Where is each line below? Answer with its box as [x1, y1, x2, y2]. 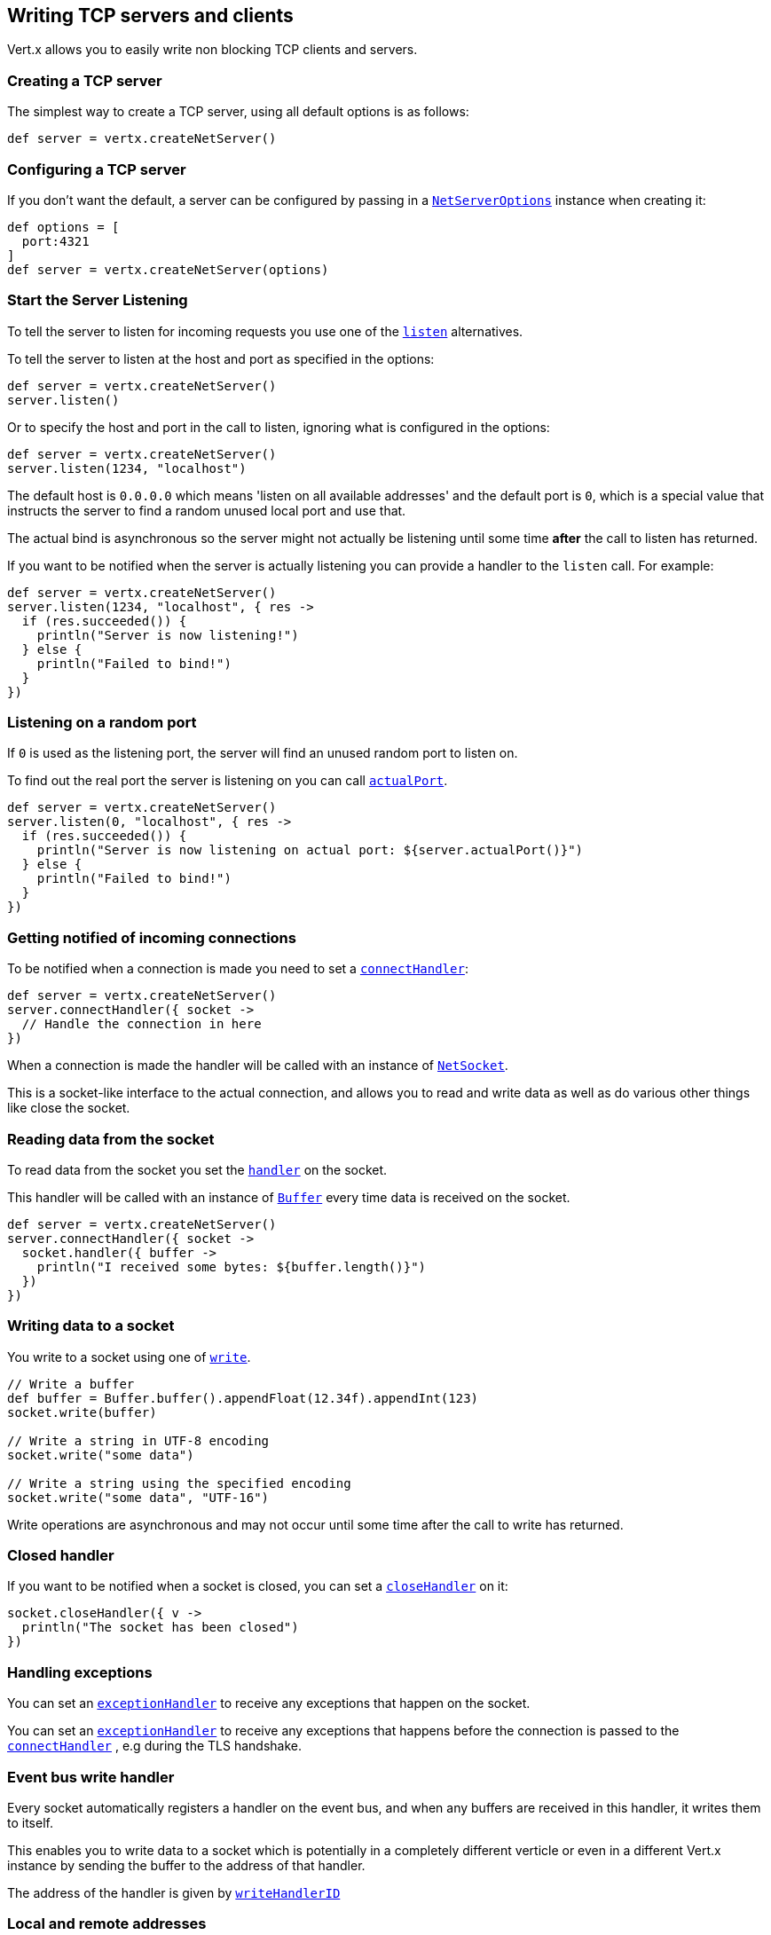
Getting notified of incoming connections [7, 928, 296, 947]
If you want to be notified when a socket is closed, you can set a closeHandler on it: [7, 1578, 508, 1594]
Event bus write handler [7, 1767, 175, 1786]
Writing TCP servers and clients [7, 4, 294, 27]
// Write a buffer [7, 1376, 135, 1391]
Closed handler [7, 1546, 114, 1565]
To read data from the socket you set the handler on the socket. [7, 1161, 388, 1177]
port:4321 [21, 233, 90, 248]
